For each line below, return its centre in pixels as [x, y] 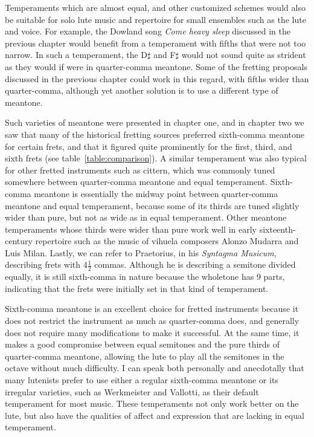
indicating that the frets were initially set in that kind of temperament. [137, 288]
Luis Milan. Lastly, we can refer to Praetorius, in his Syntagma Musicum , [141, 252]
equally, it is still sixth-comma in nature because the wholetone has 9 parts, [145, 277]
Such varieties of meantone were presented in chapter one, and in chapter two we [155, 122]
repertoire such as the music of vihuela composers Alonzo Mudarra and [167, 241]
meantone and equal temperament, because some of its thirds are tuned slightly [152, 205]
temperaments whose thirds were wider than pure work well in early [131, 229]
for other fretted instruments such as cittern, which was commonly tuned [140, 170]
